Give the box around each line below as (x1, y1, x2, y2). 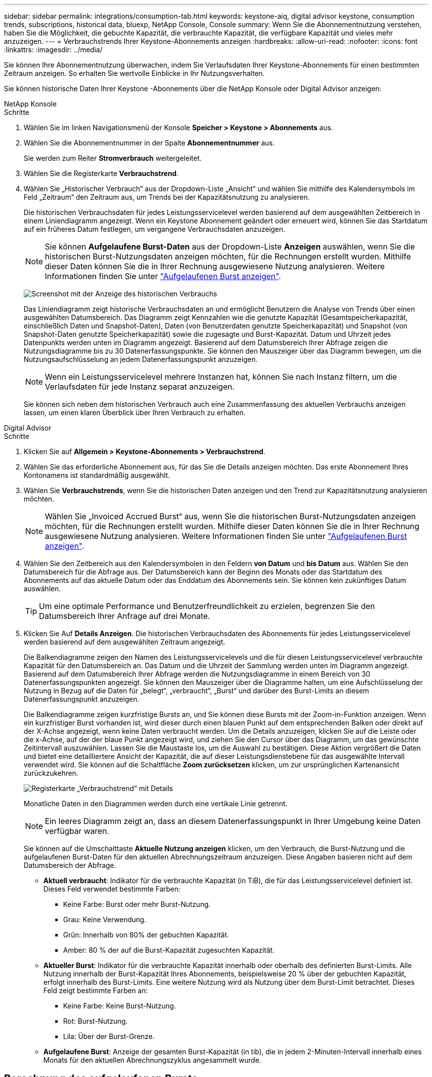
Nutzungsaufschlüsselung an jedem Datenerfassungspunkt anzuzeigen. (24, 355, 258, 363)
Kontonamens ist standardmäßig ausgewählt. (24, 471, 170, 479)
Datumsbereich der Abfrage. (24, 861, 116, 869)
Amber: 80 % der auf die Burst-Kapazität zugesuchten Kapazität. (63, 946, 275, 954)
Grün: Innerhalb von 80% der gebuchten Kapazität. (63, 931, 229, 939)
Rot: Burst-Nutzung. (63, 1017, 128, 1025)
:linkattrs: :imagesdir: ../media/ (4, 45, 103, 54)
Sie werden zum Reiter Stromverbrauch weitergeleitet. (24, 154, 202, 162)
